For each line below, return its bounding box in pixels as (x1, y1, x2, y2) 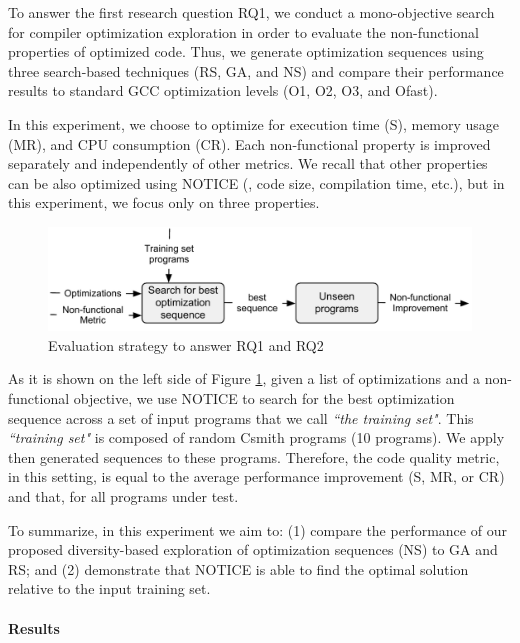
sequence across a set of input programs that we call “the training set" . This (8, 407, 474, 428)
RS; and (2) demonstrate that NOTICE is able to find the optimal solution (8, 558, 469, 579)
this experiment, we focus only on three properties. (8, 192, 320, 213)
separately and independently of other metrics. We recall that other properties (8, 153, 488, 174)
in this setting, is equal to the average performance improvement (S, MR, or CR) (8, 466, 505, 487)
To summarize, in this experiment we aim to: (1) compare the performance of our (8, 519, 507, 540)
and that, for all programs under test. (8, 486, 239, 507)
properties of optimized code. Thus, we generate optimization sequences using (8, 41, 484, 62)
